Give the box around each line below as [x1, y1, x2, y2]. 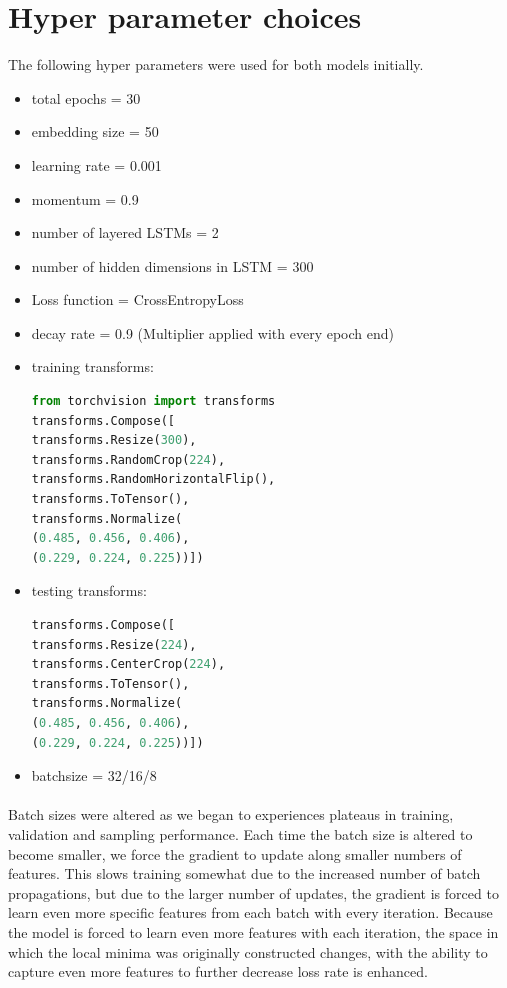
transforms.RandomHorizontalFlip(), [31, 472, 276, 487]
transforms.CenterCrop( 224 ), [31, 657, 226, 672]
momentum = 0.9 [31, 188, 139, 209]
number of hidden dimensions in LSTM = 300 [31, 255, 314, 276]
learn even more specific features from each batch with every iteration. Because [8, 902, 493, 923]
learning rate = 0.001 [31, 154, 162, 175]
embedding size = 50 [31, 121, 159, 142]
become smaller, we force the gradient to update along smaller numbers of [8, 843, 462, 864]
